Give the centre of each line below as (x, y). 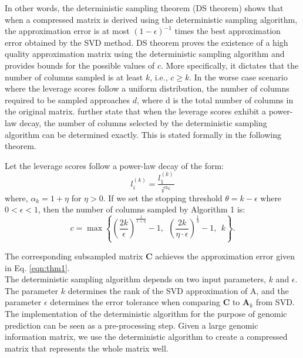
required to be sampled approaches (67, 99)
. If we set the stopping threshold (163, 197)
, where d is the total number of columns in (215, 99)
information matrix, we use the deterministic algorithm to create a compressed (146, 337)
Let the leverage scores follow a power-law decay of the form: (114, 165)
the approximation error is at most (67, 31)
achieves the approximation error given (225, 256)
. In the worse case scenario (238, 77)
